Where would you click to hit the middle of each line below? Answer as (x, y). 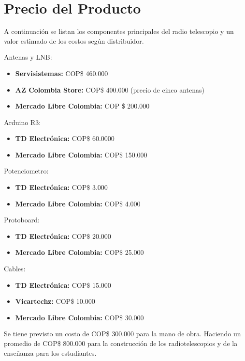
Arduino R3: (22, 122)
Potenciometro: (26, 171)
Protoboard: (22, 220)
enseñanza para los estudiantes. (50, 353)
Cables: (15, 269)
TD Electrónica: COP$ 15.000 (63, 285)
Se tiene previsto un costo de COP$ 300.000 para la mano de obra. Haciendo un (122, 334)
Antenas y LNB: (28, 57)
